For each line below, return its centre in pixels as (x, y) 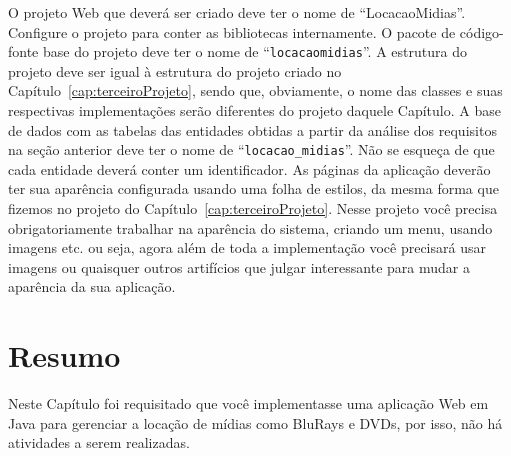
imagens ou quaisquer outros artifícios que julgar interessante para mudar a (239, 266)
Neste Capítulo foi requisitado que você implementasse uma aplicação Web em (248, 403)
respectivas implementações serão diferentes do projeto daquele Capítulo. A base (254, 110)
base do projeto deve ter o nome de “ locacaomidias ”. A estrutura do (254, 51)
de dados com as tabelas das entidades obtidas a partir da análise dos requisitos (252, 129)
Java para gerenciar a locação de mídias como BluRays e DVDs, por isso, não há (255, 422)
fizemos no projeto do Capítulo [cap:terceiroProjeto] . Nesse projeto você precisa (253, 208)
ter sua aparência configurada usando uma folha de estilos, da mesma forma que (253, 188)
